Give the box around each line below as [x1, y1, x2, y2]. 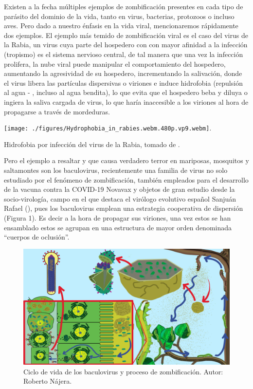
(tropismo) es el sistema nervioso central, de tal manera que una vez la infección [4, 49, 243, 59]
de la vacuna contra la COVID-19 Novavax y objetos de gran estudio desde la [4, 184, 235, 194]
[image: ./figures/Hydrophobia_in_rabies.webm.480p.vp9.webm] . [4, 123, 212, 133]
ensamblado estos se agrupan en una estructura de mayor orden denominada [4, 222, 232, 232]
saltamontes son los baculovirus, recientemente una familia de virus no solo [4, 165, 228, 175]
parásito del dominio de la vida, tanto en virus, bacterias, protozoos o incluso [4, 11, 235, 21]
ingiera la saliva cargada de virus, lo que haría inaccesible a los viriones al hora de [4, 96, 249, 107]
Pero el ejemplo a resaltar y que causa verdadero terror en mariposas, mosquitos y [4, 155, 249, 166]
